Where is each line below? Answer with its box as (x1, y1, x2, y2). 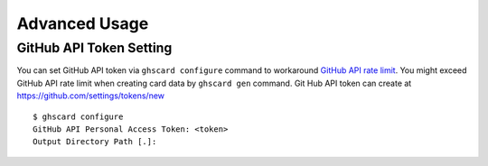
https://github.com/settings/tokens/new (16, 90, 165, 101)
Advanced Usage (16, 14, 149, 33)
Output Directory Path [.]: (33, 136, 157, 147)
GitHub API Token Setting (16, 40, 173, 56)
